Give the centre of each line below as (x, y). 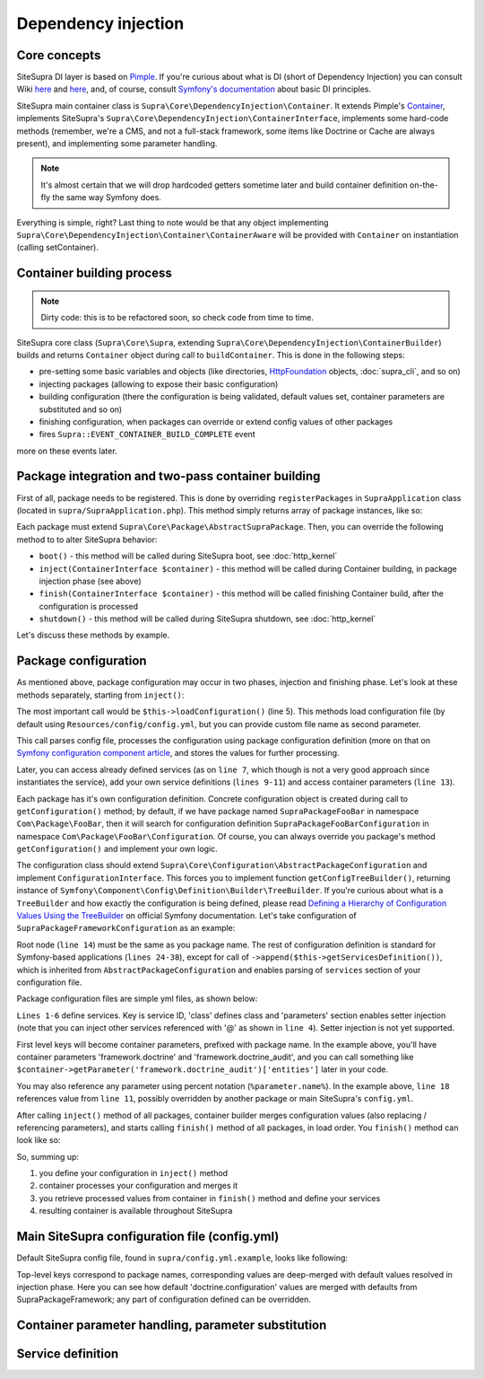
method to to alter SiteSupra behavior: (87, 540)
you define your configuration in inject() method (134, 1173)
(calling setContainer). (57, 248)
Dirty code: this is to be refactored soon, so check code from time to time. (177, 318)
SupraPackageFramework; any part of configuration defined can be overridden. (164, 1300)
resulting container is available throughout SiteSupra (136, 1211)
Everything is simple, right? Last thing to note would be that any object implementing (173, 222)
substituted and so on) (81, 409)
